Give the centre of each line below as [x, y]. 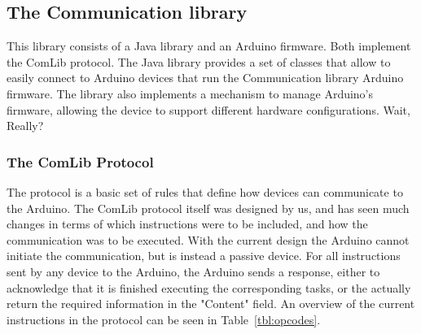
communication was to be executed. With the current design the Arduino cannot [208, 239]
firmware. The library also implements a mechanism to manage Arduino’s [190, 93]
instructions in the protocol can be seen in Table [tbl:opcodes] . [164, 319]
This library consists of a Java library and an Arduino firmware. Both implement [209, 46]
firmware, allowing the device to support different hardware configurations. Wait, [208, 109]
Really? [25, 126]
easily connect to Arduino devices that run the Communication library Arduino [205, 78]
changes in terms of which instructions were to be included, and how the [187, 224]
